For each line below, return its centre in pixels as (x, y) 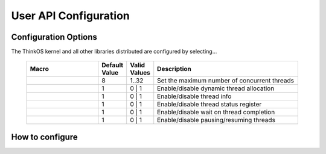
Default (113, 65)
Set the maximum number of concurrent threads (225, 81)
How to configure (44, 137)
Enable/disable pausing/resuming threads (216, 120)
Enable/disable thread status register (209, 104)
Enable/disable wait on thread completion (216, 112)
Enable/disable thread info (194, 96)
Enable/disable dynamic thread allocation (216, 88)
